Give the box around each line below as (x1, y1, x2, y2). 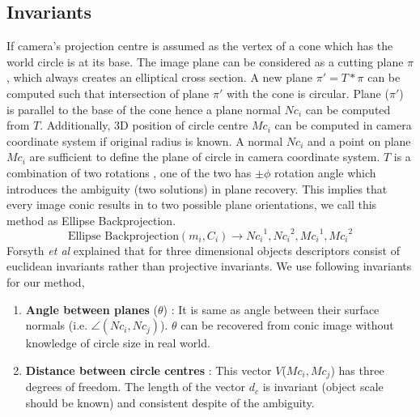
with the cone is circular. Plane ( (226, 84, 389, 101)
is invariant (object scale (262, 378, 384, 395)
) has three (330, 361, 384, 378)
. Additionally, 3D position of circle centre (40, 117, 248, 134)
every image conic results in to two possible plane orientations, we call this (6, 196, 377, 213)
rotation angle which (274, 164, 376, 181)
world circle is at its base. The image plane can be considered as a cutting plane (6, 53, 404, 70)
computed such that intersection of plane (6, 84, 210, 101)
